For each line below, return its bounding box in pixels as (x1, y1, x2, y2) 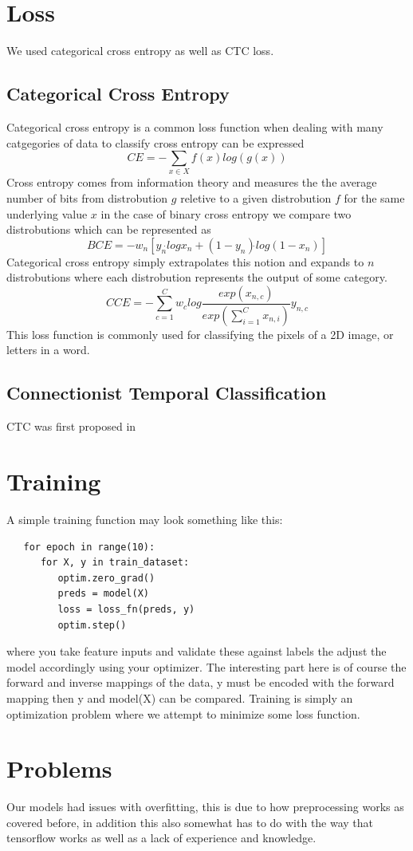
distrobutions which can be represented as (6, 221, 211, 238)
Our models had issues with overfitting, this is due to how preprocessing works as (6, 798, 404, 815)
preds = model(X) (57, 588, 149, 600)
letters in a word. (6, 341, 90, 358)
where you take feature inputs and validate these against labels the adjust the (6, 643, 387, 660)
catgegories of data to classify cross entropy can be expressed (6, 134, 305, 151)
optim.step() (57, 619, 127, 631)
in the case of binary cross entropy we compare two (100, 205, 352, 222)
